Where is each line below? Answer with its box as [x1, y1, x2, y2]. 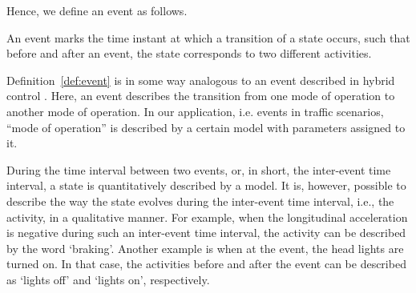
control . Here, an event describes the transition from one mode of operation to [6, 87, 395, 104]
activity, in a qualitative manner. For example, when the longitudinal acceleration [6, 208, 408, 225]
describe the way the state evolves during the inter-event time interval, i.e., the [6, 192, 394, 209]
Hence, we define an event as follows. [6, 2, 188, 18]
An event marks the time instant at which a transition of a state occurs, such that [6, 29, 410, 46]
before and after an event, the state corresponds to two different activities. [6, 45, 372, 62]
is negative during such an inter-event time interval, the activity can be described [6, 224, 406, 241]
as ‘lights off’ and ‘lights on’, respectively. [6, 271, 210, 287]
